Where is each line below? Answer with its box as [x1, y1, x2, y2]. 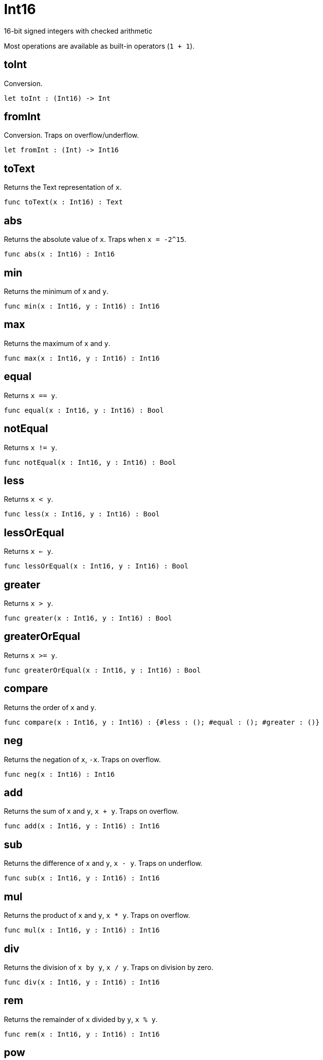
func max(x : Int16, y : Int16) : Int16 [4, 354, 160, 362]
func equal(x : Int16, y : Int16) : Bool [4, 406, 164, 414]
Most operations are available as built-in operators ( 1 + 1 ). [4, 41, 195, 50]
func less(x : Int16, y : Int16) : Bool [4, 510, 160, 518]
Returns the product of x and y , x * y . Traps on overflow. [4, 911, 190, 920]
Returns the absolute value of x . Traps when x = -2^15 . [4, 235, 186, 244]
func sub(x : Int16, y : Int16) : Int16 [4, 874, 160, 882]
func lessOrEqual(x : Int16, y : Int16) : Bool [4, 562, 189, 570]
